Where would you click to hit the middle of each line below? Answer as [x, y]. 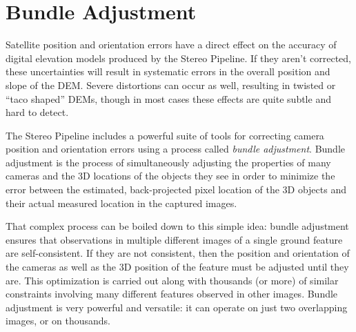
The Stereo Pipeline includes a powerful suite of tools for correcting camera [165, 135]
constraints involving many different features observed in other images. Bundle [172, 294]
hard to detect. [37, 112]
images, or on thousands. [58, 321]
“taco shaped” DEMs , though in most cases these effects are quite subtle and [168, 98]
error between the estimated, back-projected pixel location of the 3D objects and [176, 189]
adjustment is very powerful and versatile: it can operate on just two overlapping [177, 307]
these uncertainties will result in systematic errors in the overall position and [168, 71]
